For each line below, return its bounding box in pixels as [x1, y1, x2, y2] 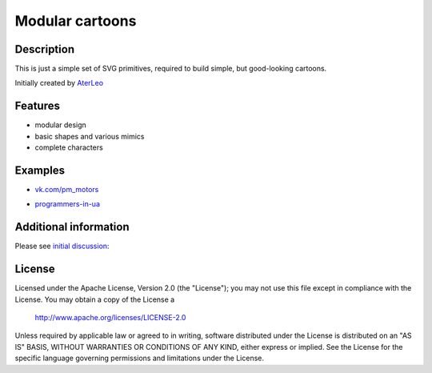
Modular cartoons [14, 12, 137, 30]
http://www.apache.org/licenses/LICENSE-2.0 [34, 313, 186, 323]
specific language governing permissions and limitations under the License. [14, 353, 264, 363]
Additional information [14, 220, 130, 234]
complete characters [34, 142, 103, 152]
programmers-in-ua [34, 199, 100, 209]
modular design [34, 120, 87, 130]
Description [14, 42, 75, 56]
